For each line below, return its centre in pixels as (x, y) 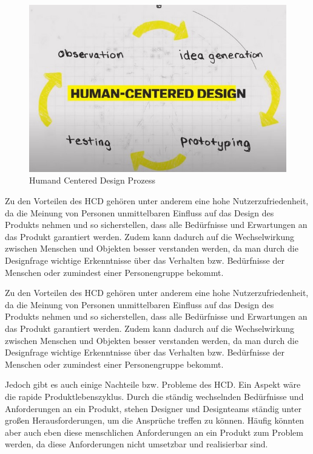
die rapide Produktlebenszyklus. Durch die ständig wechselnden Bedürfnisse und (154, 396)
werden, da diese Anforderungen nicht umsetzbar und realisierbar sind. (136, 444)
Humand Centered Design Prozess (92, 180)
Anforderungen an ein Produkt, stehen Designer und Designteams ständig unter (153, 408)
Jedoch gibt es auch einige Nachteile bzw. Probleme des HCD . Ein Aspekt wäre (153, 384)
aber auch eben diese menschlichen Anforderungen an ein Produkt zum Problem (154, 432)
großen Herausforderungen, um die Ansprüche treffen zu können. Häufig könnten (155, 420)
